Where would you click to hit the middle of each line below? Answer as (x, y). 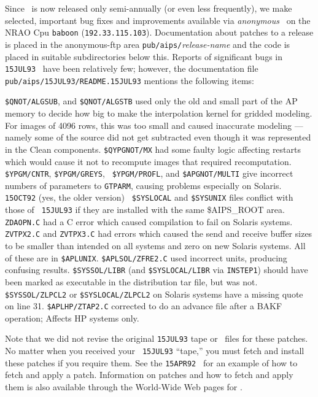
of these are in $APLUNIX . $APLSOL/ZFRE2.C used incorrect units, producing (146, 257)
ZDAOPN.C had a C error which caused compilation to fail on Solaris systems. (149, 221)
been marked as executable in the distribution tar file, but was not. (131, 281)
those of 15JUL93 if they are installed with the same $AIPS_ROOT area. (145, 210)
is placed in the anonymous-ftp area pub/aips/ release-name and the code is (148, 44)
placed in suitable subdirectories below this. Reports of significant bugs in (144, 56)
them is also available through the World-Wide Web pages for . (124, 387)
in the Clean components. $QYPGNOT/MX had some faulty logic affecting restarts (153, 149)
